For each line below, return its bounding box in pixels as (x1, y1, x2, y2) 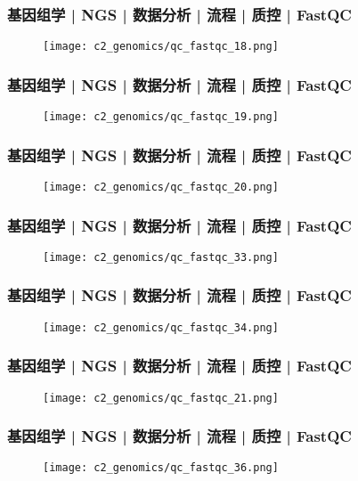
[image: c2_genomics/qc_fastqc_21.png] (43, 391, 279, 404)
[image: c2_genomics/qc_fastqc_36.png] (43, 461, 279, 475)
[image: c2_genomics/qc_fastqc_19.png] (43, 110, 279, 124)
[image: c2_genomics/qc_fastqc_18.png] (43, 40, 279, 53)
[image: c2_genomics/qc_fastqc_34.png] (43, 321, 279, 334)
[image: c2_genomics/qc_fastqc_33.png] (43, 250, 279, 264)
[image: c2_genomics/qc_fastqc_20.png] (43, 180, 279, 193)
